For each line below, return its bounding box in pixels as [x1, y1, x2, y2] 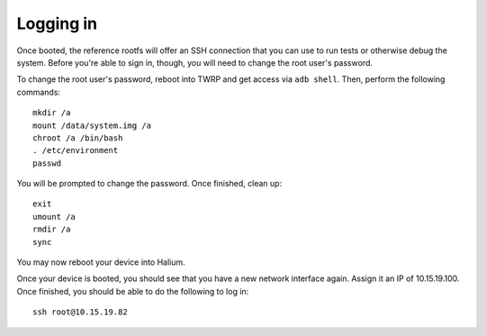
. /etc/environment [32, 145, 119, 156]
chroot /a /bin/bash [32, 132, 123, 143]
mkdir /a [32, 108, 71, 118]
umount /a [32, 212, 76, 222]
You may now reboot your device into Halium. [16, 257, 186, 268]
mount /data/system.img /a [32, 120, 152, 131]
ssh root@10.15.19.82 [32, 307, 128, 317]
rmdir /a [32, 224, 71, 234]
